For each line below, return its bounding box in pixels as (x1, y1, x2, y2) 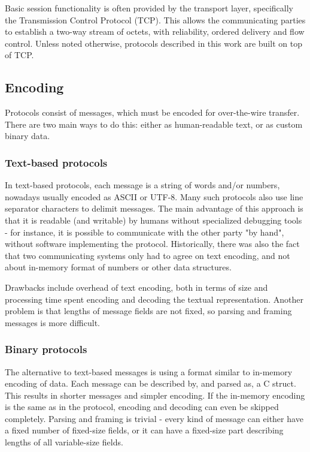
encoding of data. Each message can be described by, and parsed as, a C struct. (5, 377, 296, 390)
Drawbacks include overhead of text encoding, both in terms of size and (5, 281, 268, 293)
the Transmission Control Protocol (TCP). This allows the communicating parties (5, 13, 306, 26)
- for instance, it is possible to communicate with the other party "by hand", (5, 225, 284, 238)
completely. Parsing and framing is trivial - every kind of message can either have (5, 412, 303, 424)
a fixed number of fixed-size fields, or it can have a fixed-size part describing (5, 424, 284, 436)
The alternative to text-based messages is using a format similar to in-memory (5, 365, 293, 378)
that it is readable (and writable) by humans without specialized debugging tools (5, 213, 302, 226)
